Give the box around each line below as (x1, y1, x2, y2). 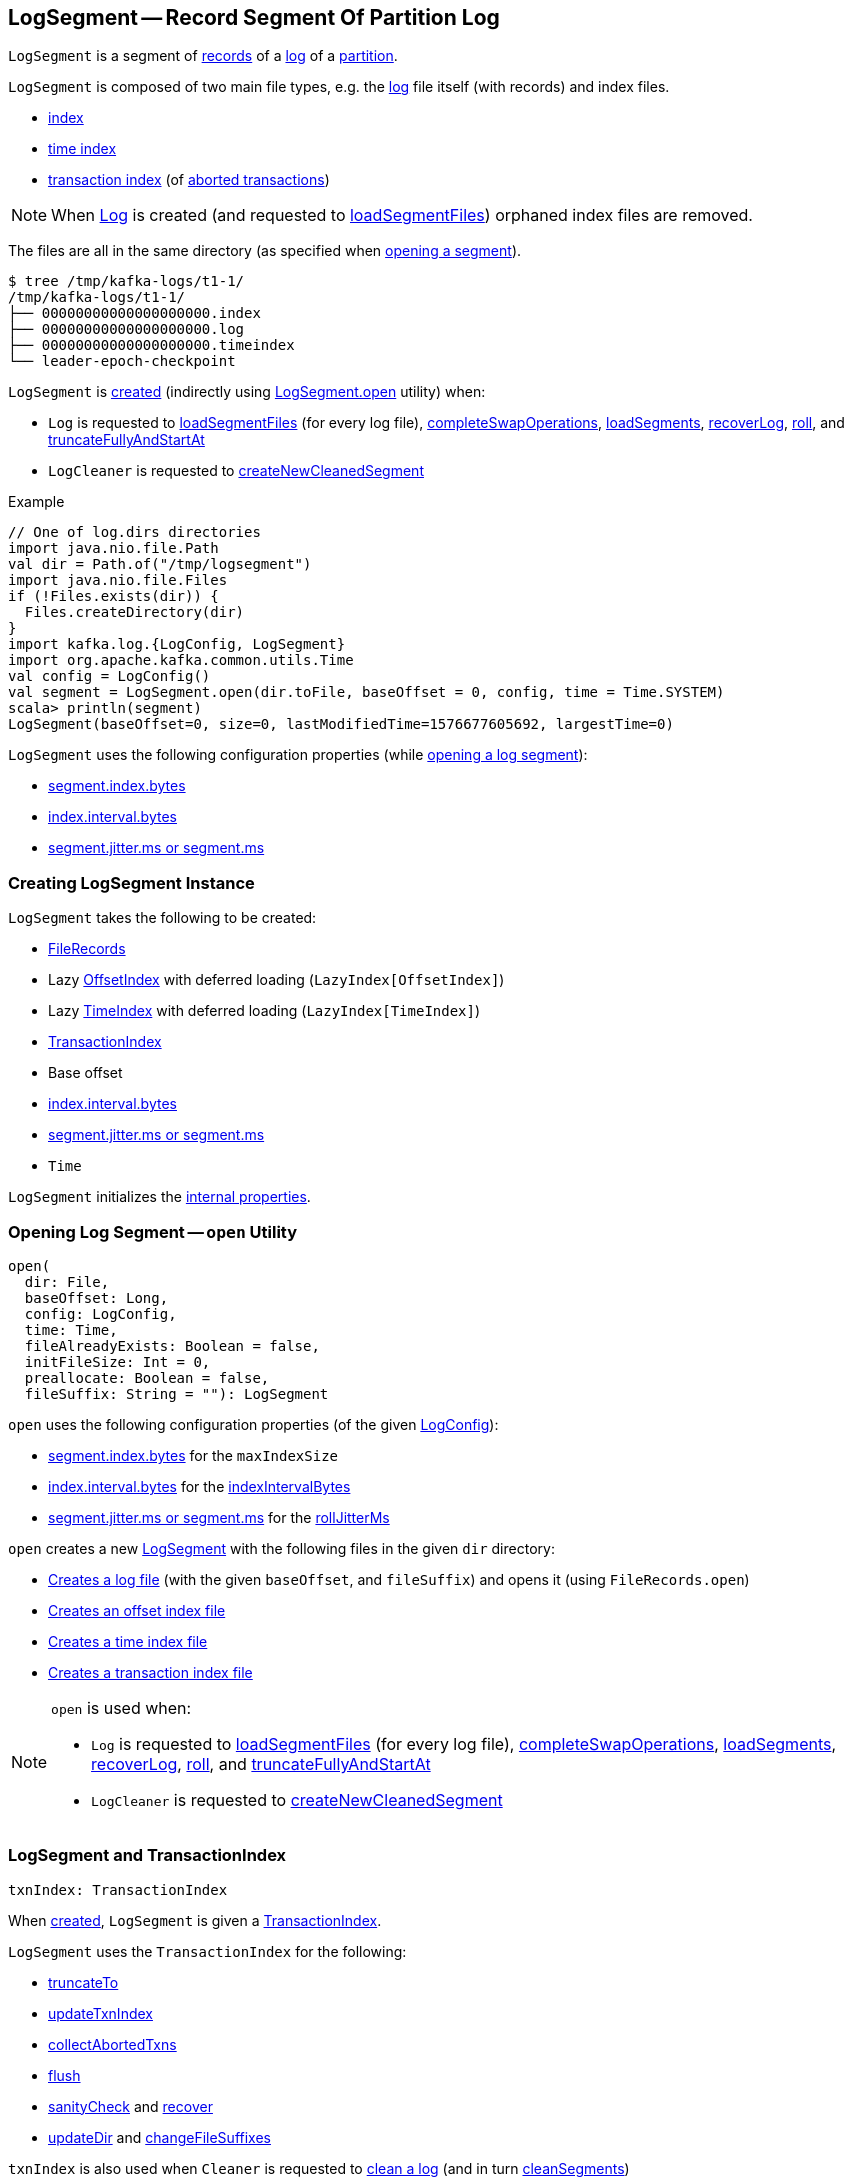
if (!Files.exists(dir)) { (8, 588, 219, 605)
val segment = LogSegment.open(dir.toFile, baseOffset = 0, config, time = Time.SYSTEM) (8, 684, 725, 701)
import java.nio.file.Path (8, 540, 219, 557)
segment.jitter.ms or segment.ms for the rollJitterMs (48, 1508, 390, 1526)
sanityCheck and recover (48, 2097, 213, 2115)
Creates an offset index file (48, 1601, 226, 1619)
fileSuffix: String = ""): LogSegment (24, 1385, 329, 1402)
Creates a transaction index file (48, 1663, 253, 1681)
